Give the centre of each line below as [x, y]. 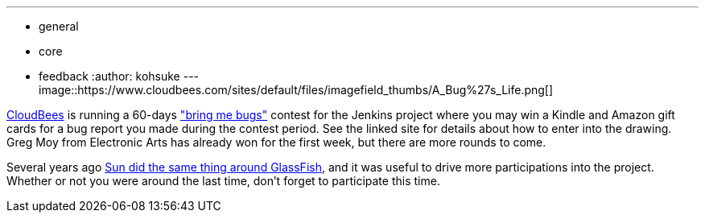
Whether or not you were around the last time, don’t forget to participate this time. [223, 181]
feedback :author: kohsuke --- [119, 76]
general [59, 26]
